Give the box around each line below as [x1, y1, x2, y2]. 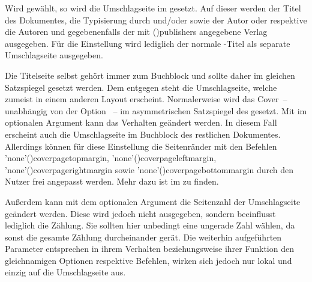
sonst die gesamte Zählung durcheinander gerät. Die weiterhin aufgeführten [5, 230, 282, 243]
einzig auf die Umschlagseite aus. [5, 266, 126, 278]
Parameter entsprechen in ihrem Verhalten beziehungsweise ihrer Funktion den [5, 242, 294, 255]
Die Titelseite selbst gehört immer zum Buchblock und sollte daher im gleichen [5, 69, 295, 81]
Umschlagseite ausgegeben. [5, 49, 103, 61]
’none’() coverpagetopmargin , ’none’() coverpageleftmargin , [5, 152, 217, 164]
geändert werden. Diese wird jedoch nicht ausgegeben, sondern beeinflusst [5, 207, 276, 219]
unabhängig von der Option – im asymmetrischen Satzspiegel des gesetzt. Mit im [5, 104, 307, 117]
